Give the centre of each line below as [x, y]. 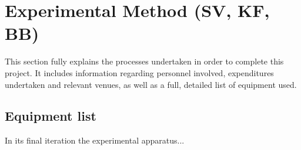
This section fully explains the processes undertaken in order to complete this [144, 61]
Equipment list [51, 116]
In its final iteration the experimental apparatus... [95, 140]
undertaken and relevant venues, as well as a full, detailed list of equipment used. [151, 84]
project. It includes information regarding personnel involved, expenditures [139, 72]
